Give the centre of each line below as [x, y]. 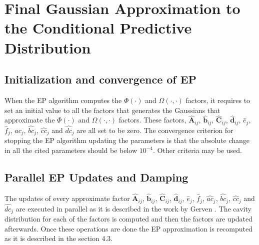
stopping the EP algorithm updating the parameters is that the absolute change [127, 140]
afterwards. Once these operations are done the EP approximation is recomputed [128, 228]
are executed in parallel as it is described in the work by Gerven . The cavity [133, 208]
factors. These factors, [152, 120]
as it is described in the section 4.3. [59, 238]
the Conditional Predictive [98, 28]
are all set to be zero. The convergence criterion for [155, 130]
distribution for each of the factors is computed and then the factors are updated [128, 219]
